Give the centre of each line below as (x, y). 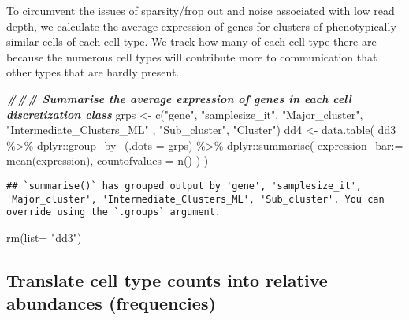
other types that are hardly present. (93, 72)
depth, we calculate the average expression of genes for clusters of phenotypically (201, 26)
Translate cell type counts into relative (167, 279)
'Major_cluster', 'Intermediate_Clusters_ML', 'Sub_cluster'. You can (195, 199)
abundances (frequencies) (111, 303)
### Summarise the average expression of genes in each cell (179, 98)
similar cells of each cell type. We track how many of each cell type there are (191, 41)
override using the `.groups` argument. (114, 212)
